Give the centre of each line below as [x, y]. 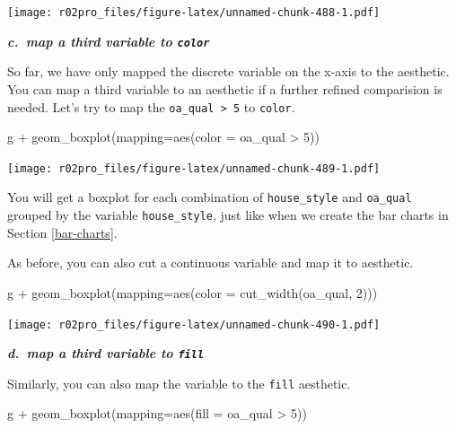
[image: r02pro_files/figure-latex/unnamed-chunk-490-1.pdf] [194, 324]
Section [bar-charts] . [62, 232]
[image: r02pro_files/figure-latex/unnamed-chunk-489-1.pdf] [194, 168]
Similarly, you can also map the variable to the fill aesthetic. [179, 383]
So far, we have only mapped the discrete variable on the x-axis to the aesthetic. [228, 71]
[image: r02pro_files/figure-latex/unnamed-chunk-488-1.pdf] [194, 13]
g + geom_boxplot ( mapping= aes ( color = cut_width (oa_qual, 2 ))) [193, 292]
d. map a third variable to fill [106, 353]
